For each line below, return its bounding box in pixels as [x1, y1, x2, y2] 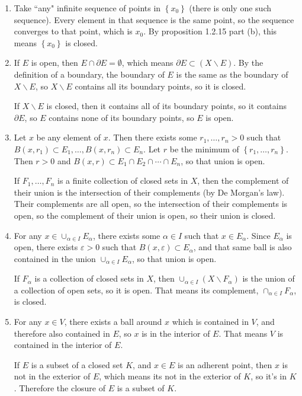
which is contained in [172, 315, 249, 328]
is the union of [242, 272, 295, 285]
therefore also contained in [14, 327, 110, 339]
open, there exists [14, 241, 78, 253]
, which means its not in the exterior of [99, 370, 241, 382]
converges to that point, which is [14, 25, 133, 37]
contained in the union [14, 252, 96, 264]
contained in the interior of [14, 338, 112, 351]
